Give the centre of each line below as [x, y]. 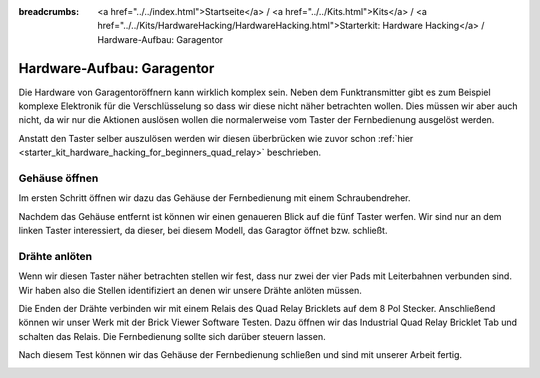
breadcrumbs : [49, 11]
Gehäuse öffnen [58, 178]
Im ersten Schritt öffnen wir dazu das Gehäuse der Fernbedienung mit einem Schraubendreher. [214, 198]
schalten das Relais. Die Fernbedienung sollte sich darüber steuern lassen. [172, 336]
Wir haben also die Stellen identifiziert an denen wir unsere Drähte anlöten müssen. [190, 290]
